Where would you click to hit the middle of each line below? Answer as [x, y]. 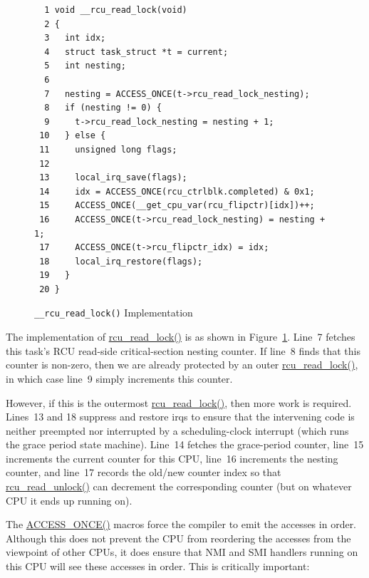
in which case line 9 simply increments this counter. [119, 378]
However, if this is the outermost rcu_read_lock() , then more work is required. [179, 402]
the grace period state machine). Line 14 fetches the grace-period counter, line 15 [185, 444]
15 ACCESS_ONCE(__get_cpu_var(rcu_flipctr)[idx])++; [177, 206]
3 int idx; [75, 38]
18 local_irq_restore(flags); [121, 261]
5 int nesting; [85, 66]
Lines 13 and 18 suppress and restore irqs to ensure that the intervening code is [180, 417]
